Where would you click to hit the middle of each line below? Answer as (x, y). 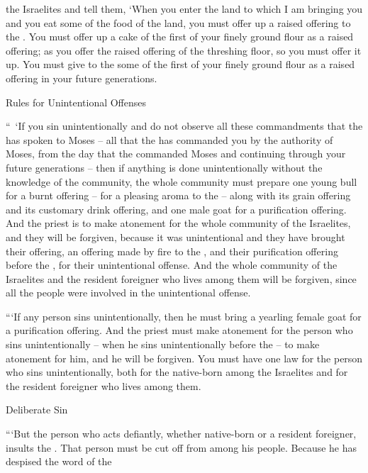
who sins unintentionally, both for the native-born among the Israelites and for (177, 372)
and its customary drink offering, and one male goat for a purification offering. (176, 209)
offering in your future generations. (82, 78)
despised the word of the (59, 461)
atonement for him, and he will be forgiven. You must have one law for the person (184, 358)
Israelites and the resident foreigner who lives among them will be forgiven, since (181, 278)
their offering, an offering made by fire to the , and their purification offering (172, 251)
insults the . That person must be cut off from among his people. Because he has (182, 447)
